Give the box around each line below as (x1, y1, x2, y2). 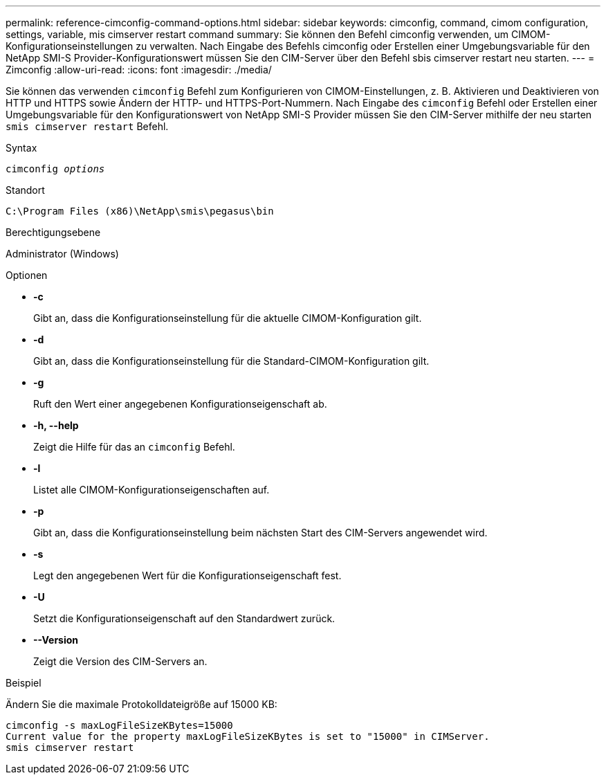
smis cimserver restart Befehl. (6, 120, 169, 132)
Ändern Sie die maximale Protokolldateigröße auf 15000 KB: (6, 698, 277, 710)
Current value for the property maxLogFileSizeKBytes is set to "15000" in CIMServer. (6, 731, 490, 742)
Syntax (6, 142, 37, 154)
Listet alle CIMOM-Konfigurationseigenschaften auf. (33, 484, 270, 496)
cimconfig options (6, 163, 105, 174)
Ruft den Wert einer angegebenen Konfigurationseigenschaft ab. (33, 398, 327, 410)
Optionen (6, 269, 48, 281)
